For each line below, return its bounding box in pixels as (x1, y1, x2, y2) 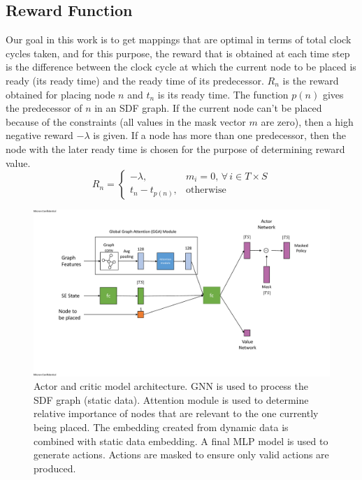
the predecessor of (6, 101, 82, 115)
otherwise (186, 185, 226, 196)
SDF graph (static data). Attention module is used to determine (34, 392, 309, 407)
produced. (34, 460, 76, 475)
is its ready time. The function (157, 87, 289, 101)
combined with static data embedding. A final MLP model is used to (34, 433, 328, 448)
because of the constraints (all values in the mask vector (6, 114, 246, 129)
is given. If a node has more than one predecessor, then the (93, 128, 346, 143)
